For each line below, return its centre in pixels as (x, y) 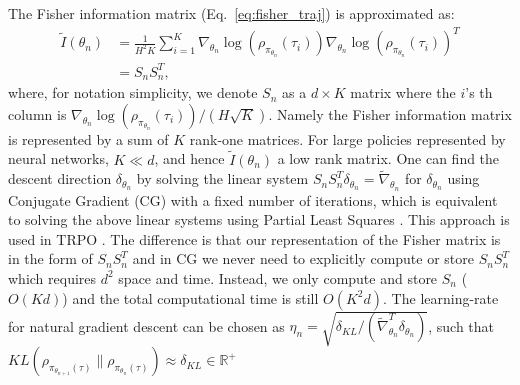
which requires (52, 277)
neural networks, (58, 158)
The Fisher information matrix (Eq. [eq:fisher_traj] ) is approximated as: (231, 13)
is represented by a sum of (88, 138)
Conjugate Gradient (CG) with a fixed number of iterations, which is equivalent (253, 199)
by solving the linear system (222, 178)
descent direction (60, 178)
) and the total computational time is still (190, 297)
